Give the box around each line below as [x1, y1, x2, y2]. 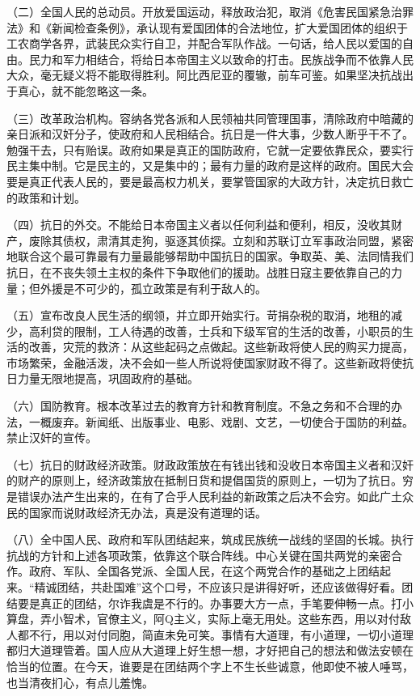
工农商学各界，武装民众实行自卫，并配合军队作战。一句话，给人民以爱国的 [6, 35, 402, 52]
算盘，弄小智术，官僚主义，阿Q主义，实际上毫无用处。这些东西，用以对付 [6, 610, 400, 627]
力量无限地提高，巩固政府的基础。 [17, 370, 199, 387]
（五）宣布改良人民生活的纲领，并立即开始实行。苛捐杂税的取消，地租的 [6, 307, 391, 324]
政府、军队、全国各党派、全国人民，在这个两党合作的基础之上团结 [28, 562, 380, 579]
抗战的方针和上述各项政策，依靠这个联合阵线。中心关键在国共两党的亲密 [6, 546, 391, 563]
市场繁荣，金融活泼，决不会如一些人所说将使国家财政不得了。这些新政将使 [6, 354, 402, 371]
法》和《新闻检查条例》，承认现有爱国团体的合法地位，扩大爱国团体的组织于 [6, 19, 408, 36]
